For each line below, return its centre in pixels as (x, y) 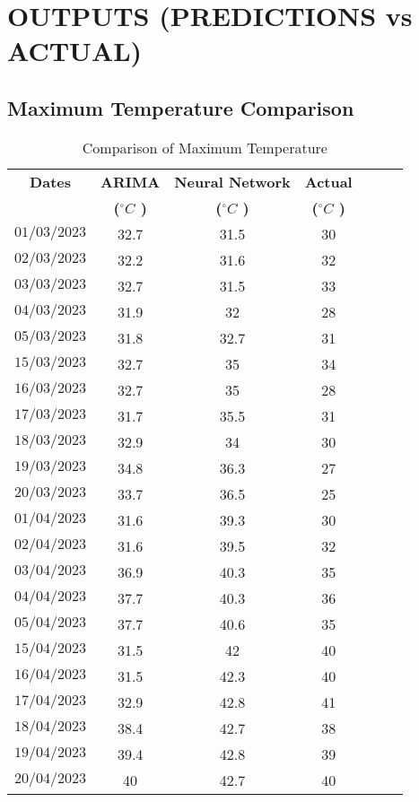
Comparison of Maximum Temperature (205, 147)
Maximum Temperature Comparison (181, 107)
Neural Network (232, 181)
